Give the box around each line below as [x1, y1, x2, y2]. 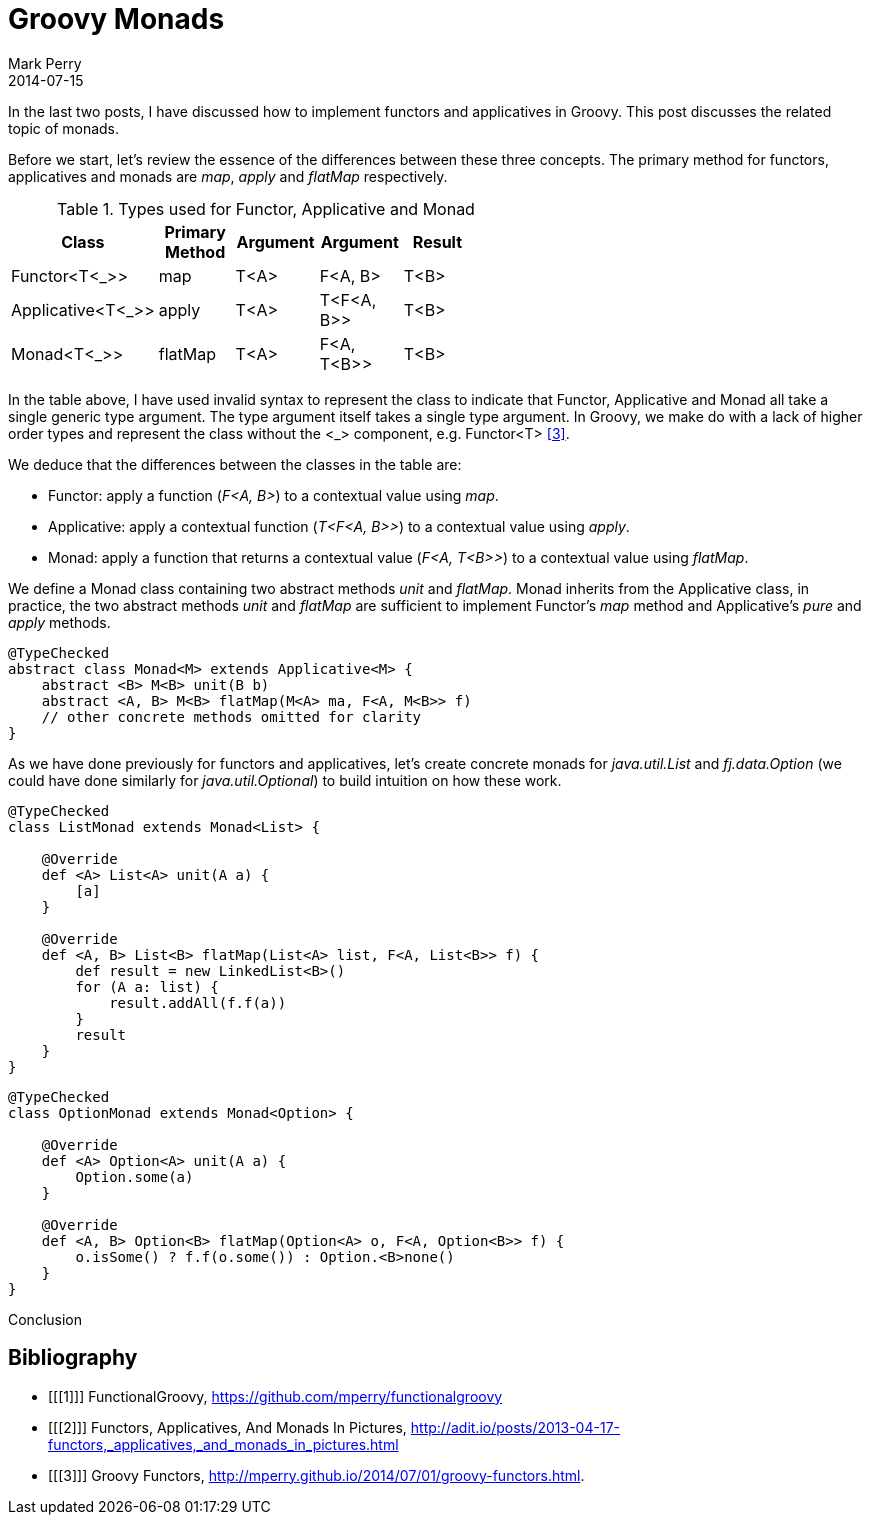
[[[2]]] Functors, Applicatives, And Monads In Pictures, [48, 1418, 407, 1436]
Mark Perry [8, 54, 82, 72]
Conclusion [8, 1310, 83, 1328]
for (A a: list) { [75, 978, 219, 995]
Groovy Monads [8, 2, 225, 36]
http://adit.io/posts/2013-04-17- [410, 1418, 620, 1436]
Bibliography [8, 1345, 138, 1371]
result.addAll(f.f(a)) [109, 994, 287, 1011]
